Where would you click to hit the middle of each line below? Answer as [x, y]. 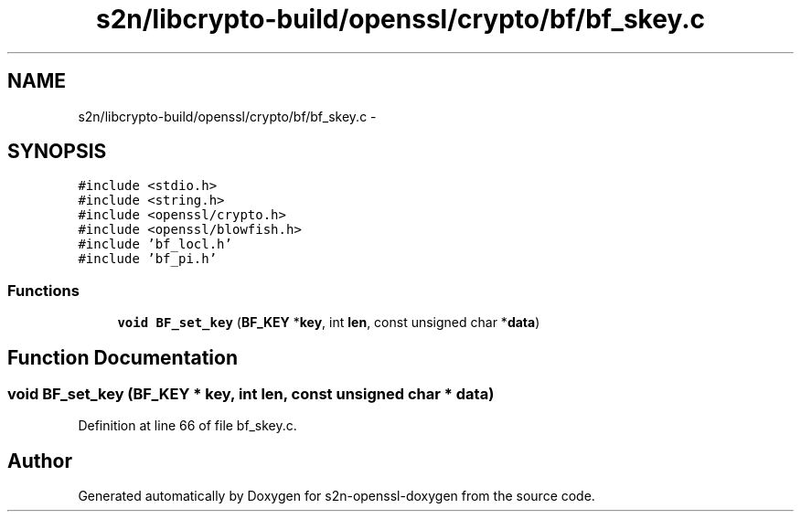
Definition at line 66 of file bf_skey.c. [187, 426]
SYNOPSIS [57, 152]
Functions [43, 290]
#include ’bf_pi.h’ [148, 259]
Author [40, 461]
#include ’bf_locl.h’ [155, 244]
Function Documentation [123, 357]
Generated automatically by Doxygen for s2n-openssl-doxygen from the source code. [336, 496]
